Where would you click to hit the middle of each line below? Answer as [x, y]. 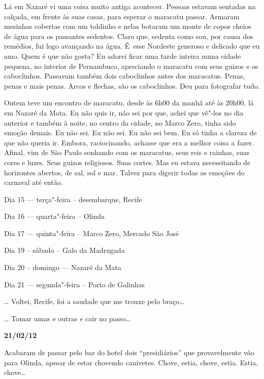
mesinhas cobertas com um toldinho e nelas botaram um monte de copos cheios [128, 26]
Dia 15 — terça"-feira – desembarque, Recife [73, 199]
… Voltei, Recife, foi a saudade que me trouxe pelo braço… [94, 301]
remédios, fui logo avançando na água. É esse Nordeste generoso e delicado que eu [132, 46]
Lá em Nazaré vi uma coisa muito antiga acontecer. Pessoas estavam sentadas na [130, 6]
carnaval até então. [34, 182]
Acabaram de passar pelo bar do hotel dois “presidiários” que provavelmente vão [129, 352]
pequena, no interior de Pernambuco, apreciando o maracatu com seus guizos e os [131, 66]
